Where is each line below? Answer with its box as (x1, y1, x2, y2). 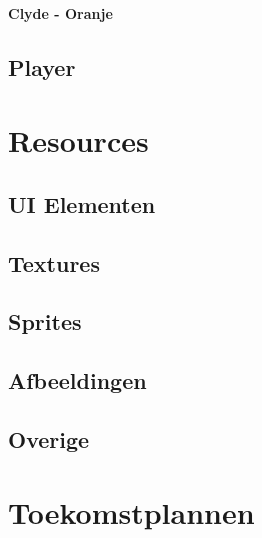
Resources (8, 120, 149, 161)
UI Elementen (8, 188, 156, 219)
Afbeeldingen (8, 365, 147, 396)
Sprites (8, 306, 82, 337)
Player (8, 51, 76, 82)
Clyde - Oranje (8, 2, 113, 23)
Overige (8, 423, 90, 454)
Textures (8, 247, 100, 278)
